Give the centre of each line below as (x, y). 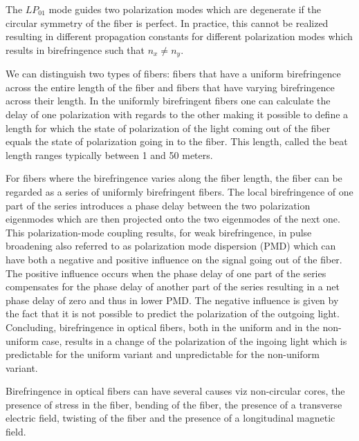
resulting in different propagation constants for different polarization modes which (179, 36)
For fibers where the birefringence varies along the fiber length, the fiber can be (174, 178)
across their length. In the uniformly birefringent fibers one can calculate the (168, 101)
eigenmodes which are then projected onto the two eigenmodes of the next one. (173, 219)
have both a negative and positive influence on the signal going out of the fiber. (174, 259)
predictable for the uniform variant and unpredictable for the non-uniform (163, 354)
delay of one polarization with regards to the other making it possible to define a (177, 114)
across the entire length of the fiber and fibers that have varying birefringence (170, 87)
